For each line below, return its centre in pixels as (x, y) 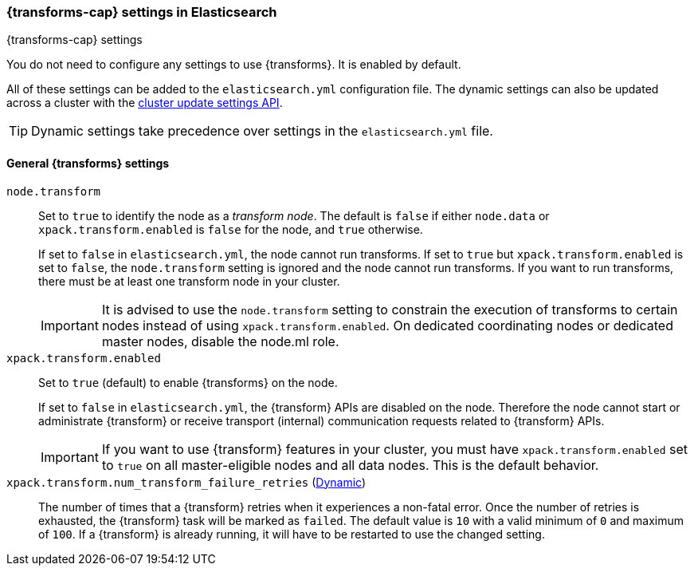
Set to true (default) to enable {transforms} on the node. (188, 382)
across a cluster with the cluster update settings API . (145, 103)
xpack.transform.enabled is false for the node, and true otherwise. (231, 229)
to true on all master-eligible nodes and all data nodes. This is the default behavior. (350, 465)
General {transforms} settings (88, 163)
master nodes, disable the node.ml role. (220, 341)
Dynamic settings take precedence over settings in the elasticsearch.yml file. (262, 131)
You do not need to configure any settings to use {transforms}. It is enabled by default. (234, 65)
